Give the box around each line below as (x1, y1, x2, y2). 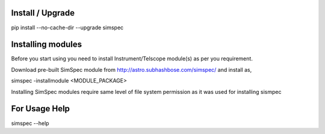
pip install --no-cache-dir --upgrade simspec (11, 24, 124, 31)
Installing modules (11, 39, 82, 50)
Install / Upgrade (11, 8, 75, 18)
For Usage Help (11, 103, 70, 114)
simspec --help (11, 120, 49, 127)
